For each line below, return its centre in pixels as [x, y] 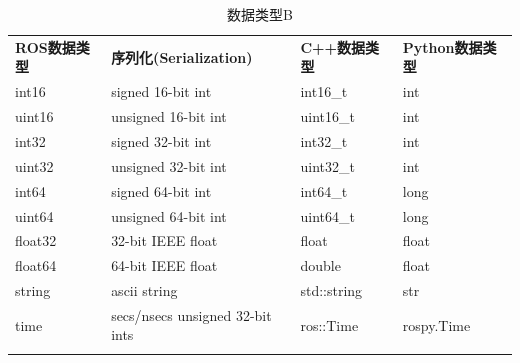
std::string [331, 290]
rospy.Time [436, 324]
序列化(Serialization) [182, 56]
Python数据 [442, 46]
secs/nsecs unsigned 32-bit [191, 314]
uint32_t [327, 165]
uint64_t [327, 215]
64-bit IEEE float [164, 265]
